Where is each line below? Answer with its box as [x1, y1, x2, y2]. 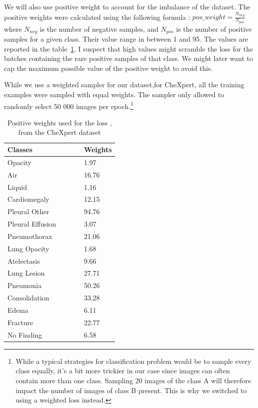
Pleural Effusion [7, 219, 57, 229]
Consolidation [7, 292, 50, 303]
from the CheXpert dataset [18, 127, 101, 137]
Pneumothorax [7, 231, 53, 241]
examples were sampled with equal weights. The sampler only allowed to [4, 89, 224, 99]
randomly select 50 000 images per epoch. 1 [4, 99, 133, 111]
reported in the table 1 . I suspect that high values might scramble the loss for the [4, 43, 253, 54]
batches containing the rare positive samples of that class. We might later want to [4, 53, 253, 63]
